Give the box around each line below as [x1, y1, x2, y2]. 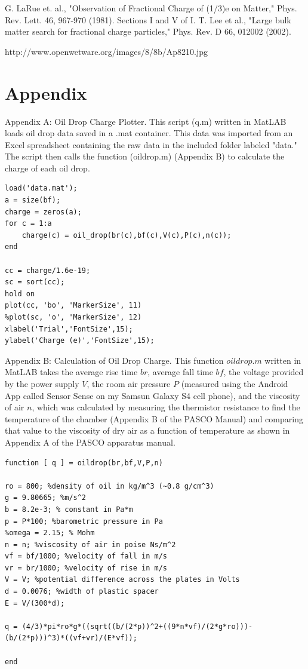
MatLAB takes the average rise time [5, 366, 138, 378]
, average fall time [147, 366, 213, 378]
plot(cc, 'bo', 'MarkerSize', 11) [5, 301, 142, 310]
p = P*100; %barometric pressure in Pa [5, 517, 163, 526]
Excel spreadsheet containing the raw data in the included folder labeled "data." [5, 138, 297, 151]
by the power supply [5, 377, 79, 389]
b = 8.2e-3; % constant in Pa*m [5, 505, 133, 514]
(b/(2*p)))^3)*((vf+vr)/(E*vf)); [5, 634, 137, 643]
